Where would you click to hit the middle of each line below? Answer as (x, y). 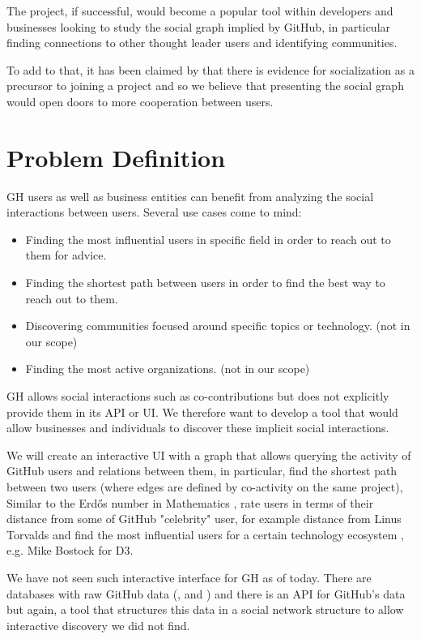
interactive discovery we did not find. (98, 625)
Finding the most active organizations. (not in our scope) (168, 369)
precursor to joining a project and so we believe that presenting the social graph (205, 86)
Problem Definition (116, 157)
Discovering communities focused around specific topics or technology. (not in (218, 326)
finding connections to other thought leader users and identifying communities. (202, 43)
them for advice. (66, 255)
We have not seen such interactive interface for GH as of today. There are (189, 577)
